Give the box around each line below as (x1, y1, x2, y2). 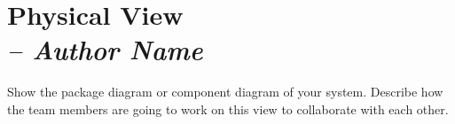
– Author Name (7, 31, 203, 68)
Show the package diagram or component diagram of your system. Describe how (7, 82, 443, 101)
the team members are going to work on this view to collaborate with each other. (7, 99, 449, 118)
